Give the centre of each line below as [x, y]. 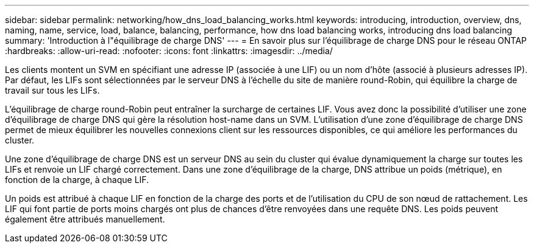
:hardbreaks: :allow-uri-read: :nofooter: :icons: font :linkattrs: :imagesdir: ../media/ [169, 51]
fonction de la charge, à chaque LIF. [77, 180]
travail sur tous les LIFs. [52, 90]
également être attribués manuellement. [85, 219]
